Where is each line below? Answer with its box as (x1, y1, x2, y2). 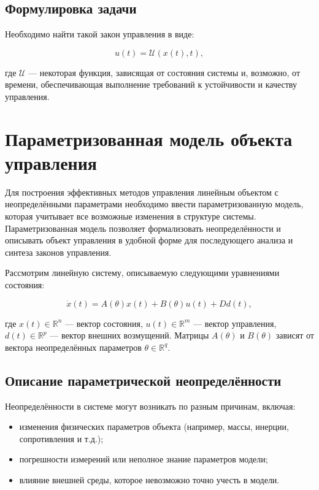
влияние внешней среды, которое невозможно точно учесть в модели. (19, 473, 280, 486)
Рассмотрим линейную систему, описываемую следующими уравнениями (5, 266, 280, 279)
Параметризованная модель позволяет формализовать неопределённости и (5, 221, 281, 234)
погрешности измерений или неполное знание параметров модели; (19, 453, 268, 465)
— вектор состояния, (64, 316, 143, 329)
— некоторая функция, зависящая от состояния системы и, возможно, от (28, 66, 301, 78)
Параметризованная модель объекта (5, 126, 293, 151)
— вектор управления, (193, 316, 277, 329)
